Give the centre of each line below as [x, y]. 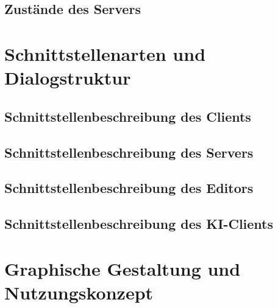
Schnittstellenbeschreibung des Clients [128, 116]
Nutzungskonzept [79, 292]
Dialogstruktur [68, 78]
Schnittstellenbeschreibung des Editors [129, 188]
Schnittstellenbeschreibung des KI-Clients [139, 224]
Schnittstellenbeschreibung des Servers [129, 152]
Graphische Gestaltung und [123, 268]
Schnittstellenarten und [105, 53]
